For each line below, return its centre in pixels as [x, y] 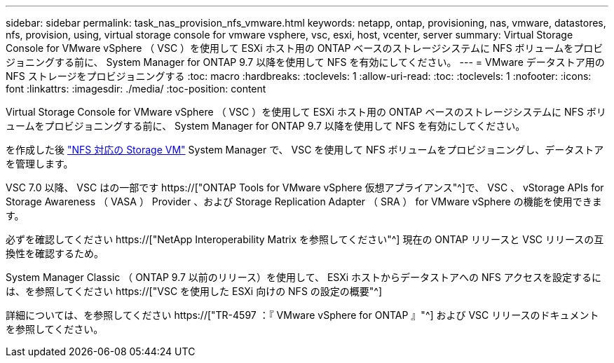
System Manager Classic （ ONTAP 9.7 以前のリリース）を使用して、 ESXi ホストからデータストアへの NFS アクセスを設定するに [304, 277]
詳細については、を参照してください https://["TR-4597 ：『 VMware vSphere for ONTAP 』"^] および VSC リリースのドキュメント [302, 315]
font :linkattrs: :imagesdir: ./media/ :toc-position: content [136, 89]
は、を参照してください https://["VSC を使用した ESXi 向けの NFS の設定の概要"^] [194, 291]
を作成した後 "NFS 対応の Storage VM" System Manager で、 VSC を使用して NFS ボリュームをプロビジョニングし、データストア [305, 150]
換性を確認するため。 [55, 253]
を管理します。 [40, 164]
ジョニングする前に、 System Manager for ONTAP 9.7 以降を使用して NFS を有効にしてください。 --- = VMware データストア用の [305, 62]
